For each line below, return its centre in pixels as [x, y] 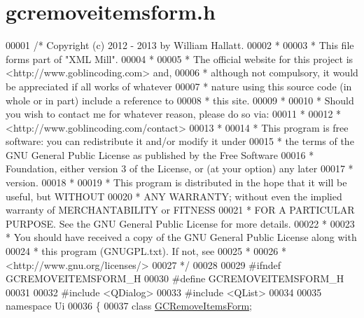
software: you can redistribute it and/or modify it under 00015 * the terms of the [180, 141]
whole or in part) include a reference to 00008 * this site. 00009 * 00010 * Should [180, 100]
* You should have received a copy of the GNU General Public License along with [181, 237]
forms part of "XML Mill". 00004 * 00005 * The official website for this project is [180, 58]
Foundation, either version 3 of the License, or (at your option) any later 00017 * [180, 168]
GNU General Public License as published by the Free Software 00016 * [160, 154]
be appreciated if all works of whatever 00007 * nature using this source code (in [179, 86]
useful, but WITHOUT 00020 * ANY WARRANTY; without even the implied [174, 196]
